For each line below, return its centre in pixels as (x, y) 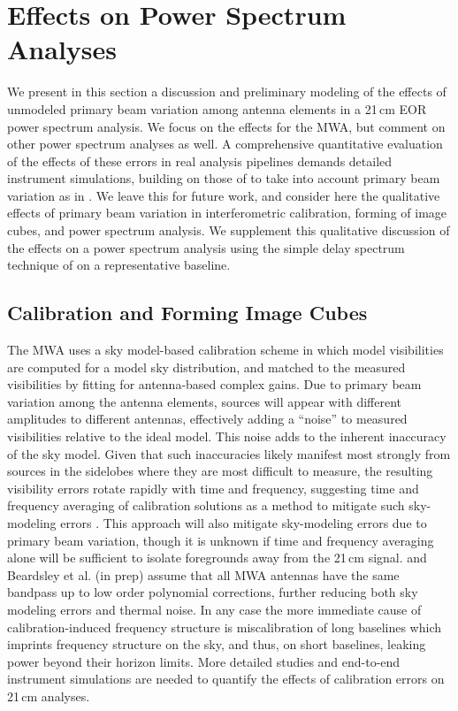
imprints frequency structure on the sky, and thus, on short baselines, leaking (217, 644)
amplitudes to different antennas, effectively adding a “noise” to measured (207, 419)
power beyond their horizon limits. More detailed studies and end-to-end (204, 661)
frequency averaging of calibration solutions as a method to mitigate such (206, 505)
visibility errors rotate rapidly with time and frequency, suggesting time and (213, 488)
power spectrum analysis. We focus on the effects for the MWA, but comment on (226, 126)
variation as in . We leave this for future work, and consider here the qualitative (224, 195)
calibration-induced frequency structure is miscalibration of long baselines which (225, 627)
